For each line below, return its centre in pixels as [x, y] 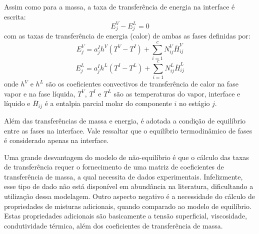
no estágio [194, 103]
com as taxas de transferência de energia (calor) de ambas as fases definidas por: [127, 36]
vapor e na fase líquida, [40, 93]
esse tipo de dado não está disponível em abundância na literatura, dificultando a [129, 186]
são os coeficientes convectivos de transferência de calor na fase [142, 84]
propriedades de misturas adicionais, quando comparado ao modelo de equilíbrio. [128, 206]
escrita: [15, 16]
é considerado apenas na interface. [56, 140]
